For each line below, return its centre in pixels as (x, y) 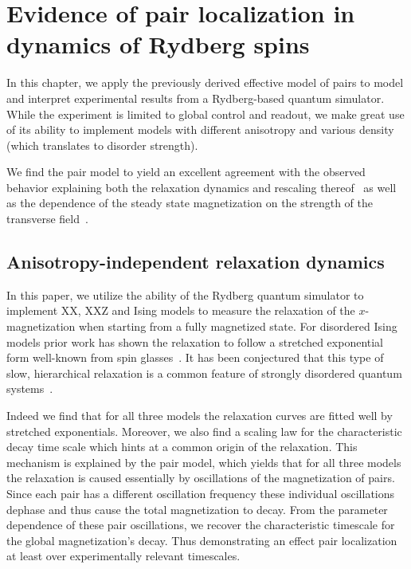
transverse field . (47, 219)
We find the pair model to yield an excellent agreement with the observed (186, 172)
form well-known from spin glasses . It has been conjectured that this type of (195, 357)
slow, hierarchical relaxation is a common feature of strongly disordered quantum (204, 373)
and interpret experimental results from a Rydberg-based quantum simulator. (196, 98)
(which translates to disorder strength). (102, 145)
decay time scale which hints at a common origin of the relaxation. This (182, 447)
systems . (30, 388)
